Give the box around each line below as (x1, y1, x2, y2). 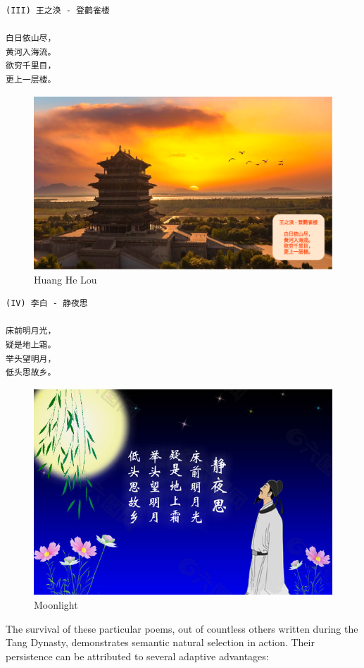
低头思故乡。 (6, 368, 56, 378)
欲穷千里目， (6, 61, 56, 71)
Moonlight (34, 597, 78, 612)
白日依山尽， (6, 33, 56, 44)
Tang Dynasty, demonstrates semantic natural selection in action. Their (6, 635, 315, 650)
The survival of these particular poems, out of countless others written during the (6, 621, 358, 636)
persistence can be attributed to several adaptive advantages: (6, 648, 269, 663)
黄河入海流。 (6, 47, 56, 57)
